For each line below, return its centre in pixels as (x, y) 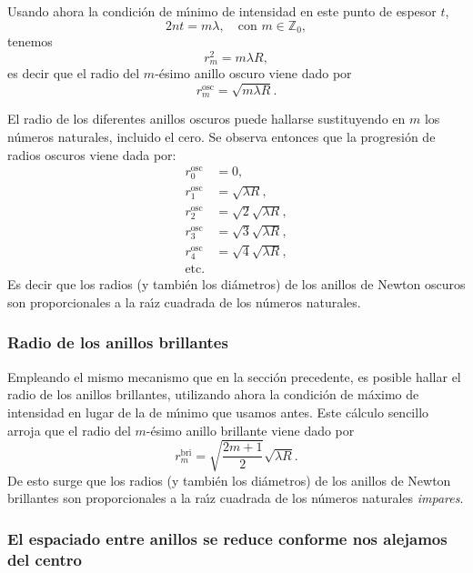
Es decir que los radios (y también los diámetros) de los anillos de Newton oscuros (236, 284)
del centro (45, 559)
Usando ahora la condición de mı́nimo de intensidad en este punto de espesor (222, 11)
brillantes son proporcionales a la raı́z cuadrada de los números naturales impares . (236, 498)
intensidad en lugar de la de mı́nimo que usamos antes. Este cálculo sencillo (218, 412)
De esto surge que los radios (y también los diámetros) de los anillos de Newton (229, 480)
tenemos (30, 41)
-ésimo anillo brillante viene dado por (250, 430)
